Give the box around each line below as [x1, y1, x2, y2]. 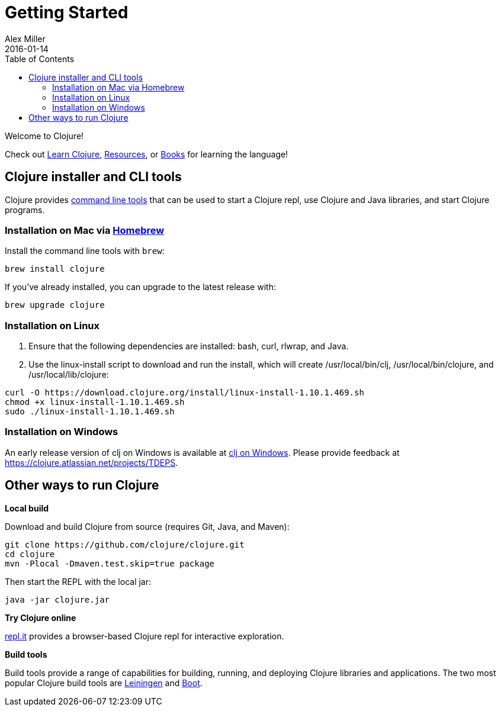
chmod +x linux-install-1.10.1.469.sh [5, 397, 185, 407]
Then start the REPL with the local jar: [5, 576, 152, 587]
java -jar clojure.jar [5, 594, 110, 604]
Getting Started [5, 2, 129, 22]
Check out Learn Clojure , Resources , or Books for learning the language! [5, 149, 288, 159]
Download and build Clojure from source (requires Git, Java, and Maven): [5, 521, 290, 532]
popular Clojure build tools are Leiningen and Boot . [5, 677, 203, 688]
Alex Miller [5, 33, 46, 44]
